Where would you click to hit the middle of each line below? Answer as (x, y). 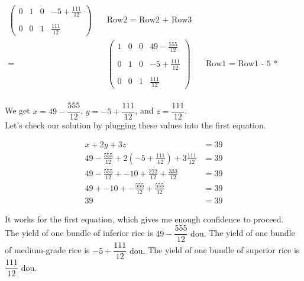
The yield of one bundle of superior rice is (224, 250)
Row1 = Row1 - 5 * (242, 64)
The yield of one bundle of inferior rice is (79, 233)
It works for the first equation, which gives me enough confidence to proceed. (144, 219)
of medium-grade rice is (47, 250)
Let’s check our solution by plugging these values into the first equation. (135, 125)
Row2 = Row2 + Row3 (149, 20)
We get (17, 110)
